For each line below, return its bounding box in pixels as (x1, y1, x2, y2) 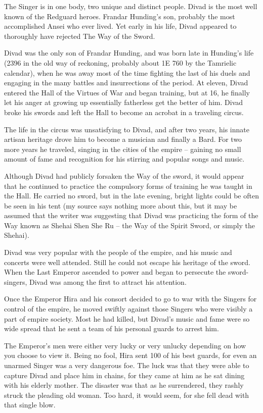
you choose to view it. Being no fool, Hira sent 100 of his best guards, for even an (4, 350, 257, 360)
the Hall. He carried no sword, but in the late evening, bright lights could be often (4, 190, 259, 201)
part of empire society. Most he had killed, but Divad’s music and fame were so (4, 313, 250, 324)
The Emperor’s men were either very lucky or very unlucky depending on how (4, 340, 246, 350)
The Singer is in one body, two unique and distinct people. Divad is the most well (4, 1, 257, 11)
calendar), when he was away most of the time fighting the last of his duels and (4, 67, 250, 78)
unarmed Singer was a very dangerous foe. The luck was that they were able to (4, 360, 249, 370)
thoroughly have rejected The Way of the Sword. (4, 30, 155, 41)
